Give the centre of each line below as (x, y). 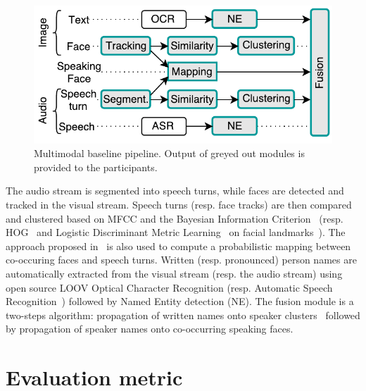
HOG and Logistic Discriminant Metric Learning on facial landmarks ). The (176, 232)
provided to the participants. (96, 167)
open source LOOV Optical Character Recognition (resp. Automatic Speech (169, 287)
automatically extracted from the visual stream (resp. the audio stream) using (174, 273)
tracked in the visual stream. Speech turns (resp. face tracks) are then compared (179, 205)
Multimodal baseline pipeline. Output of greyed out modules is (169, 153)
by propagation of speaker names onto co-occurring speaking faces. (150, 329)
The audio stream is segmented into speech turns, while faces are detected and (175, 191)
